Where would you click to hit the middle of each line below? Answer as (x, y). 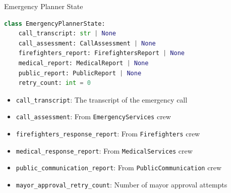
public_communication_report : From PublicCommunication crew (119, 167)
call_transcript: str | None (67, 34)
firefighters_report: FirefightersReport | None (101, 53)
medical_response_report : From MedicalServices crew (104, 150)
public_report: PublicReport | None (80, 73)
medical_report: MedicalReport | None (83, 63)
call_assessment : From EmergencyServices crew (93, 116)
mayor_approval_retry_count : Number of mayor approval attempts (122, 185)
